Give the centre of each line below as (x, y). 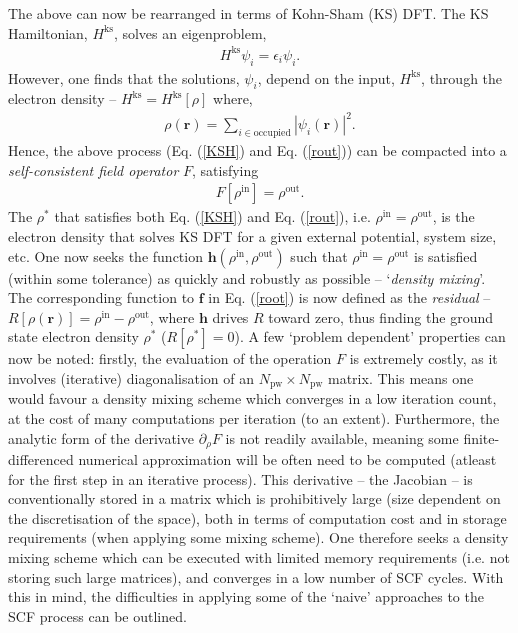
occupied (272, 133)
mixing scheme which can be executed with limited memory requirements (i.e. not (259, 557)
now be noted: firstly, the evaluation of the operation (170, 358)
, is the (453, 216)
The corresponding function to (101, 297)
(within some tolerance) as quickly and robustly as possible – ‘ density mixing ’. (247, 277)
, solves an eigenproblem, (190, 32)
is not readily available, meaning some (342, 437)
